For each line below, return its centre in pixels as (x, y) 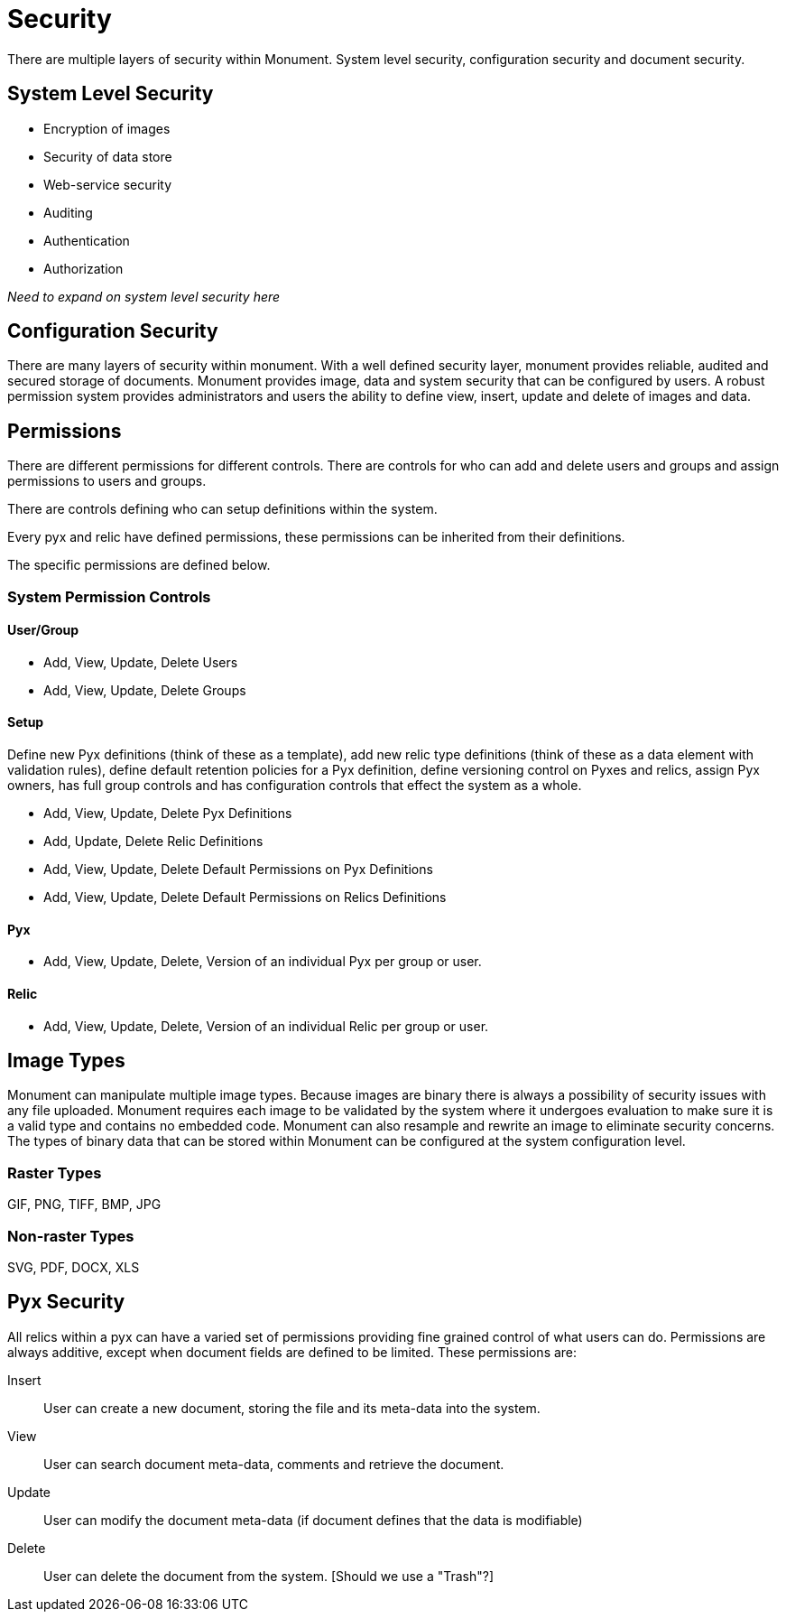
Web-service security (108, 184)
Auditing (68, 212)
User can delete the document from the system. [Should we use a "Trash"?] (269, 1576)
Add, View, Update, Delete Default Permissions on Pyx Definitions (238, 870)
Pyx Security (66, 1302)
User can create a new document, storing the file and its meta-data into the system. (292, 1408)
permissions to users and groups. (107, 481)
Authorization (83, 268)
